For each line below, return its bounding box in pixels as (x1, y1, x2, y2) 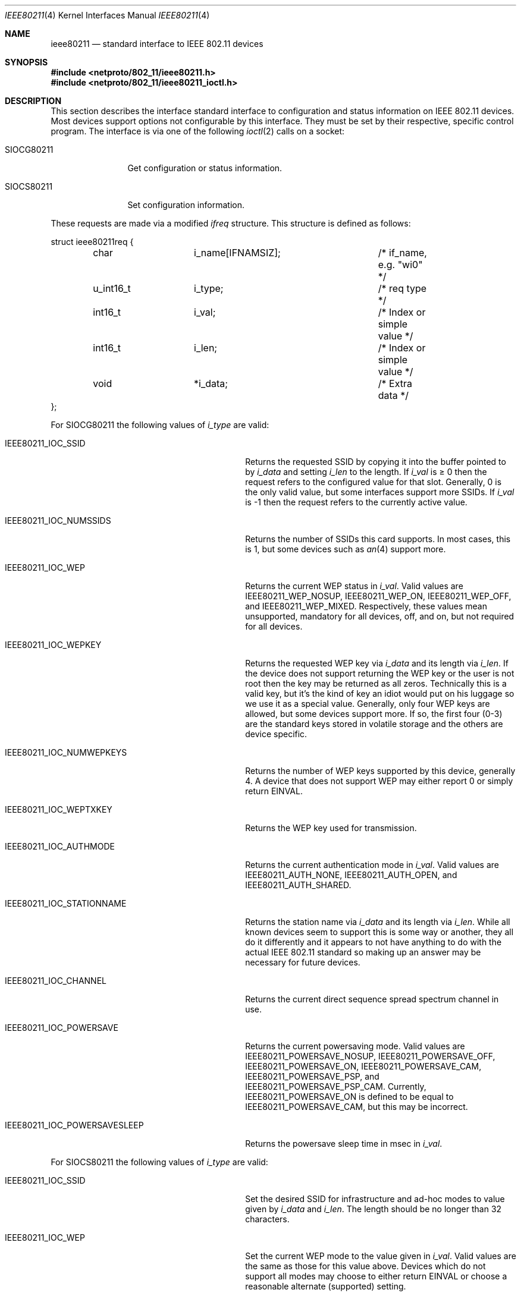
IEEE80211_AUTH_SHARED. (245, 880, 351, 890)
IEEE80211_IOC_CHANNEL (5, 976, 106, 986)
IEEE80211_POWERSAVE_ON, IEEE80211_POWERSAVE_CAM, (245, 1061, 482, 1071)
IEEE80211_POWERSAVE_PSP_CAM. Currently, (245, 1081, 426, 1091)
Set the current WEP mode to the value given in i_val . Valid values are (245, 1251, 516, 1261)
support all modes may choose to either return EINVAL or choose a (245, 1271, 507, 1281)
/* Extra (378, 378, 412, 389)
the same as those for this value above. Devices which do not (245, 1261, 486, 1271)
